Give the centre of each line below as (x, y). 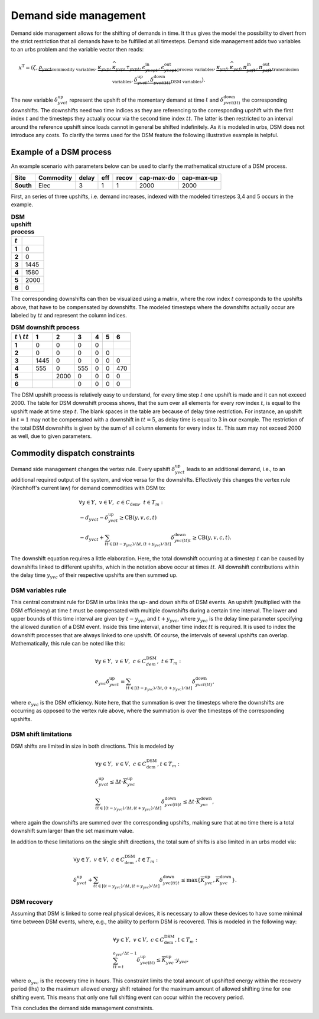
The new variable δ (35, 100)
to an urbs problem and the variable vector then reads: (77, 50)
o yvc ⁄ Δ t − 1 (125, 954)
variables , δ (125, 80)
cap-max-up (200, 177)
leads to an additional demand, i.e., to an (236, 469)
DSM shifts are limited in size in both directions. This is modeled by (92, 746)
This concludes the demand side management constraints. (82, 1008)
